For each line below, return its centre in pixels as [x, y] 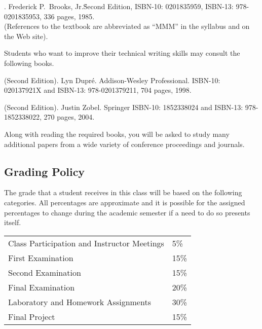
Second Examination [45, 272]
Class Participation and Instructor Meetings [86, 243]
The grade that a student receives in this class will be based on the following [123, 192]
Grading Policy [45, 171]
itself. [13, 222]
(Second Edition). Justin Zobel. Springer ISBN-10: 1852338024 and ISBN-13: [124, 107]
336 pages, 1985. [69, 16]
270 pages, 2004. [69, 117]
